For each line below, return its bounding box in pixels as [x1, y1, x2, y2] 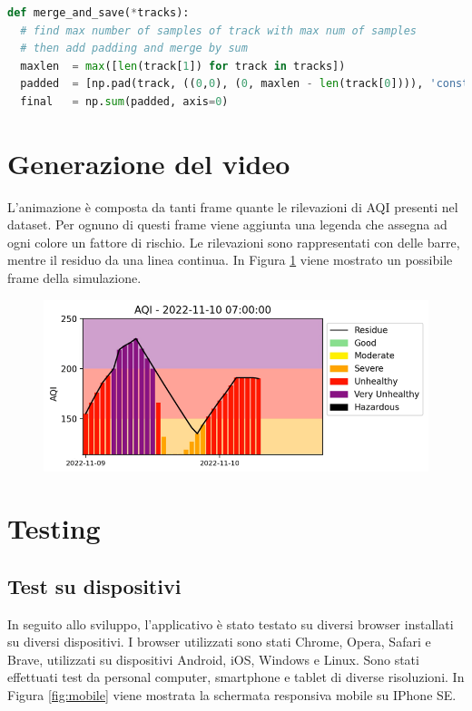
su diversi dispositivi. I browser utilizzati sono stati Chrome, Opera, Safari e [7, 632, 431, 651]
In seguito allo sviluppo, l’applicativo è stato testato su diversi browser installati [7, 614, 454, 633]
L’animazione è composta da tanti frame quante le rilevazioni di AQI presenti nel [7, 197, 458, 216]
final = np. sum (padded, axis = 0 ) [20, 94, 229, 108]
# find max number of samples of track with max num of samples [20, 24, 418, 37]
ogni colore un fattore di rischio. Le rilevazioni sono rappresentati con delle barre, [7, 232, 460, 251]
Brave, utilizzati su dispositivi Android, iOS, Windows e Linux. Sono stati [7, 649, 419, 668]
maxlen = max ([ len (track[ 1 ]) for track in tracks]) [20, 59, 346, 73]
